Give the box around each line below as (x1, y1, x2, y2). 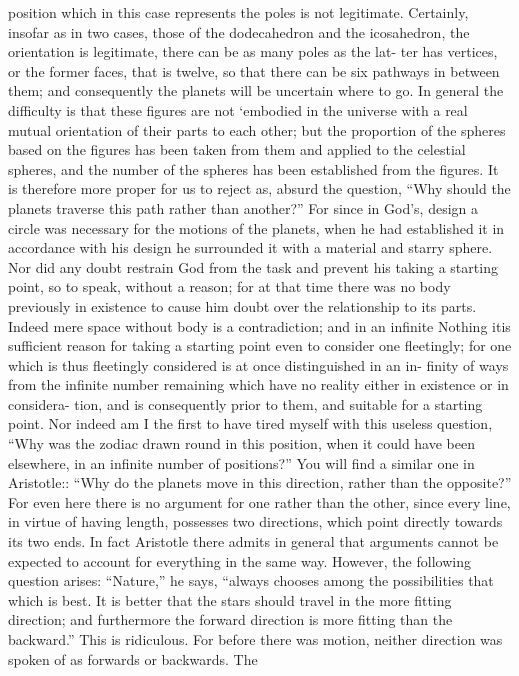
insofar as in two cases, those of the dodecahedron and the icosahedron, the (8, 21, 470, 42)
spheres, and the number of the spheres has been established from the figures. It (8, 158, 499, 179)
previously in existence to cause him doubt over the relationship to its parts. (8, 295, 477, 316)
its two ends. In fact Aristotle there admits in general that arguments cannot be (8, 531, 499, 552)
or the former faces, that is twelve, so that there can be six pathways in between (8, 60, 500, 81)
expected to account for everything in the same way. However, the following (8, 550, 471, 571)
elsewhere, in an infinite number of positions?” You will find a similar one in (8, 452, 475, 473)
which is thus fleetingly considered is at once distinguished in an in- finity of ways (8, 354, 509, 375)
